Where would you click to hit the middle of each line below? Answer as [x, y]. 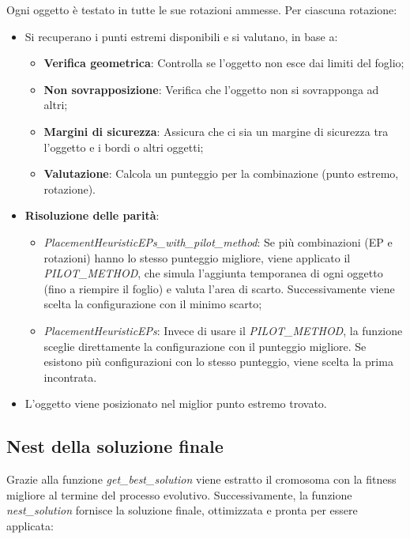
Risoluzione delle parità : [92, 215]
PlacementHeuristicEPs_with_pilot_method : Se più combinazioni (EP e [218, 241]
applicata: [30, 525]
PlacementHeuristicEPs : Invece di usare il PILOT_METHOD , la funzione [223, 330]
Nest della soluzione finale [115, 446]
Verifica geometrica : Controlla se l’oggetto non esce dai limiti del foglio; [224, 63]
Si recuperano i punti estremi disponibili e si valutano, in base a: [181, 36]
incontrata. [70, 377]
